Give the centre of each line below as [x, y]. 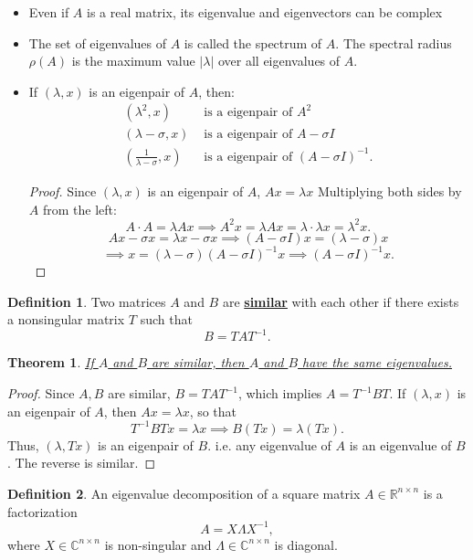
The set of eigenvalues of [98, 42]
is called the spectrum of [253, 42]
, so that [213, 411]
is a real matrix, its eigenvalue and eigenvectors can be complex [265, 12]
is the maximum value [133, 61]
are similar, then [198, 362]
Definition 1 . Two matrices [87, 301]
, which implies [280, 393]
